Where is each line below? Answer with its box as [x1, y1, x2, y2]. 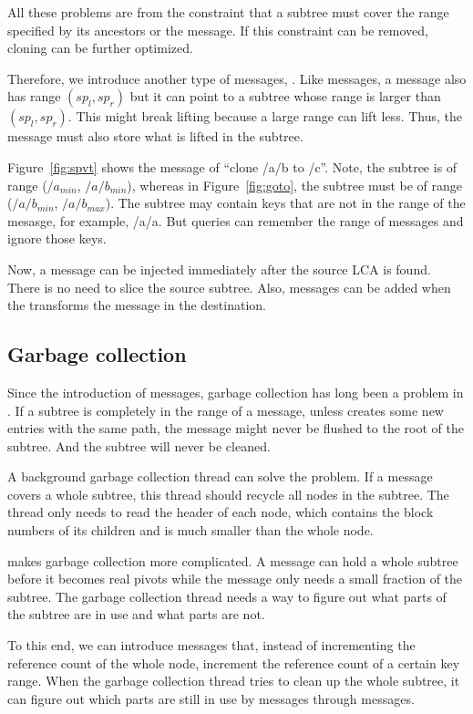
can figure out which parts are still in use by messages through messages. [7, 688, 415, 708]
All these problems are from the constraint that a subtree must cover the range [7, 3, 449, 21]
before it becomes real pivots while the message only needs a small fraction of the [7, 569, 463, 588]
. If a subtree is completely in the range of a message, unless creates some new [7, 400, 444, 419]
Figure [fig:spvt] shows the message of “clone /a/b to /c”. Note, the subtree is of [7, 157, 458, 176]
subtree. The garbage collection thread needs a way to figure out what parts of [7, 586, 447, 605]
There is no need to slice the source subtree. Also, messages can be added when [7, 277, 451, 296]
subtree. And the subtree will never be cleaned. [7, 436, 271, 455]
